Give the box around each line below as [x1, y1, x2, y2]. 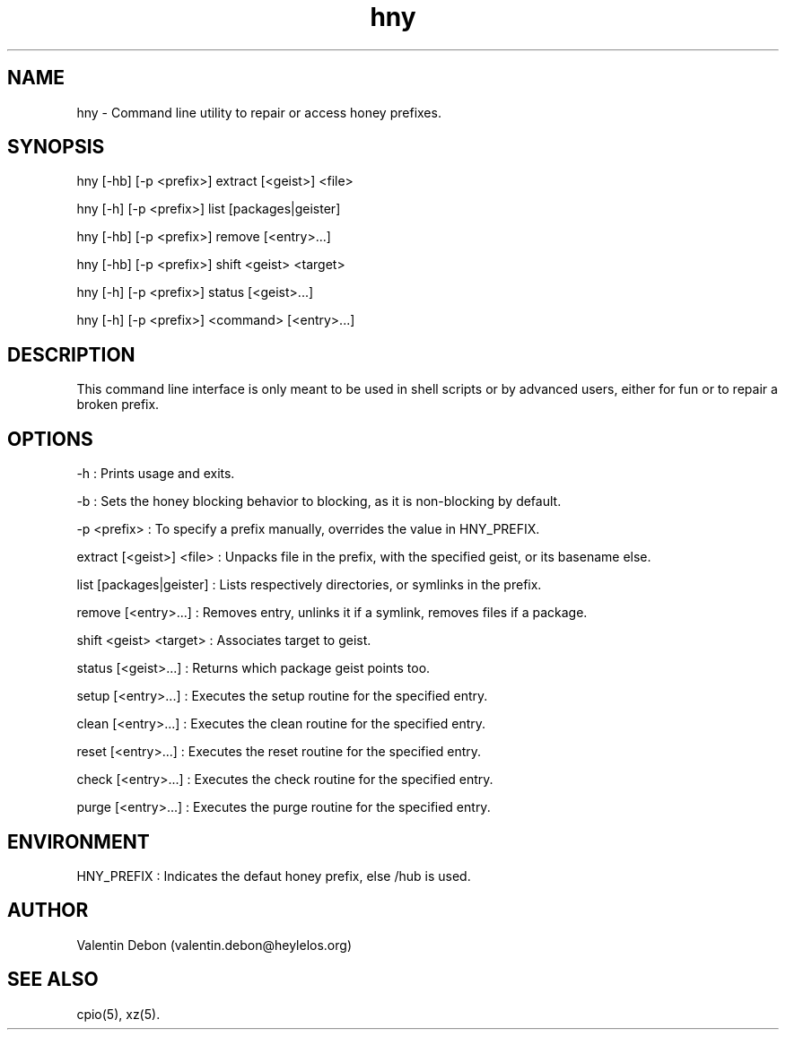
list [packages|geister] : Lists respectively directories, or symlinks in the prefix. [76, 577, 542, 593]
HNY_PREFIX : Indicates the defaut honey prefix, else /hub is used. [76, 867, 471, 884]
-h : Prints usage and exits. [76, 466, 235, 482]
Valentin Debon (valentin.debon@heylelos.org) [76, 937, 352, 953]
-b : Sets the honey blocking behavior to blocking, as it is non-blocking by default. [76, 493, 562, 510]
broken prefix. [76, 396, 160, 413]
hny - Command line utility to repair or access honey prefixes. [76, 104, 441, 120]
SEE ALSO [7, 968, 99, 991]
